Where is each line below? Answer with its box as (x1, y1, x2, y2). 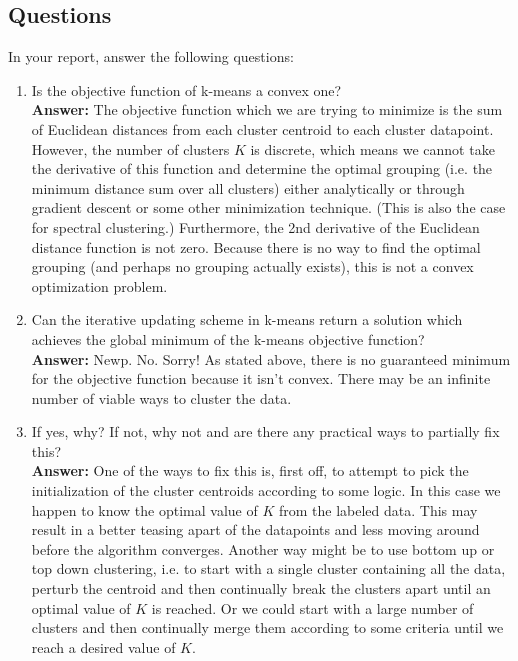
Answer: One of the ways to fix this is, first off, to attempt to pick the (31, 460, 469, 481)
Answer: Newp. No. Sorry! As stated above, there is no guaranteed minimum (31, 348, 511, 369)
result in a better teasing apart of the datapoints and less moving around (31, 519, 480, 540)
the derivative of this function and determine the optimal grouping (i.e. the (31, 158, 493, 179)
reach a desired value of (31, 636, 176, 657)
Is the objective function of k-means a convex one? (31, 79, 342, 100)
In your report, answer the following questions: (8, 46, 294, 67)
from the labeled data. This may (278, 499, 478, 520)
